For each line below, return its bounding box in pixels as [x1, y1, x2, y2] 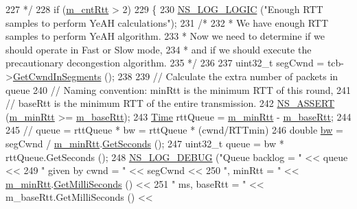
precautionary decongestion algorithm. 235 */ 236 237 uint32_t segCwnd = [5, 56, 325, 70]
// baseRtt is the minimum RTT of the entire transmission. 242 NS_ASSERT [5, 96, 335, 110]
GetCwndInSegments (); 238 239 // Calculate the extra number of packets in [12, 69, 338, 83]
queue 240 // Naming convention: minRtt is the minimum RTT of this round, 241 [5, 82, 352, 97]
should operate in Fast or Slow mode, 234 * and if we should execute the [5, 42, 312, 56]
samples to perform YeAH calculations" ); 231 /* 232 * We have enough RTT [5, 15, 329, 29]
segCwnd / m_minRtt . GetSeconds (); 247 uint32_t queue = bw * [5, 136, 284, 150]
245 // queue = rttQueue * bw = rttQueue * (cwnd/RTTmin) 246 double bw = [5, 123, 343, 137]
